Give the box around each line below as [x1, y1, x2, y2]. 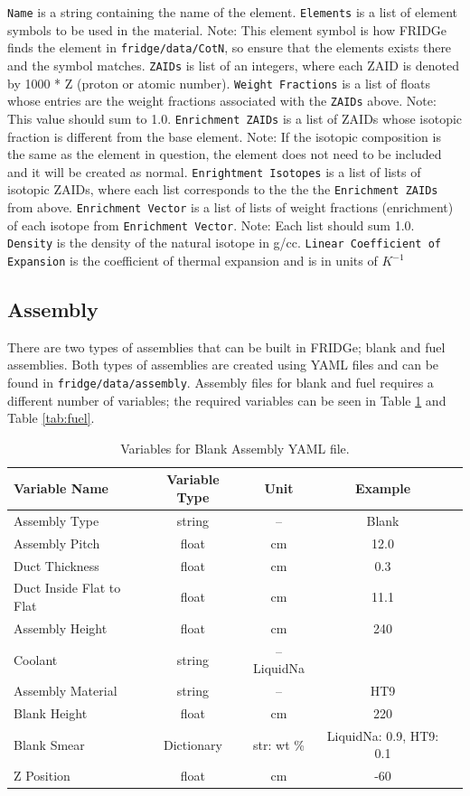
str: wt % [253, 735, 305, 754]
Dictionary [163, 735, 222, 754]
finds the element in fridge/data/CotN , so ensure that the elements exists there [7, 38, 452, 57]
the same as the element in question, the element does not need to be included [7, 145, 442, 164]
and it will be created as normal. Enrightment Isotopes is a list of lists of [7, 162, 421, 181]
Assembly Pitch [14, 533, 100, 552]
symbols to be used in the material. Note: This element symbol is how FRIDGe [7, 20, 447, 39]
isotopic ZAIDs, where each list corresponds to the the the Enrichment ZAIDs [7, 180, 438, 199]
